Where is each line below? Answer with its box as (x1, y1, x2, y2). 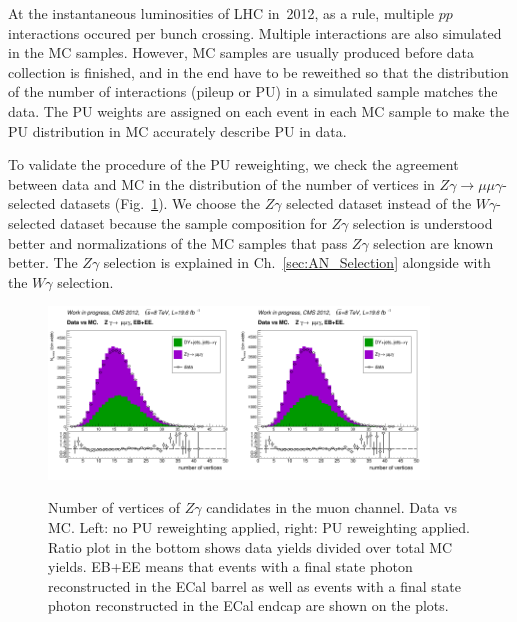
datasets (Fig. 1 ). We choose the (60, 193, 261, 214)
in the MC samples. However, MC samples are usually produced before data (8, 42, 475, 63)
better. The (8, 252, 78, 273)
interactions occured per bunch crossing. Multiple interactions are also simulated (8, 22, 502, 43)
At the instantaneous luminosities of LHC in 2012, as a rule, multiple (8, 3, 435, 23)
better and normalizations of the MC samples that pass (8, 232, 348, 253)
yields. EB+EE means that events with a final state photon (48, 556, 413, 577)
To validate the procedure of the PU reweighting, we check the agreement (8, 154, 459, 175)
